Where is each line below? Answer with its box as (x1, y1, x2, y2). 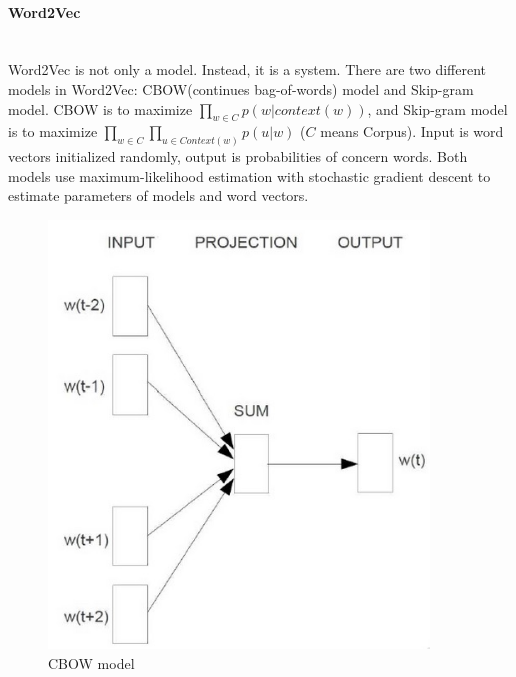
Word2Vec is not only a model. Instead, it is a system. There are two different (8, 59, 487, 80)
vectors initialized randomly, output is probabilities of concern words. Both (8, 146, 468, 167)
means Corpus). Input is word (320, 121, 504, 142)
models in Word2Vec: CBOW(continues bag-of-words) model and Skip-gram (8, 78, 474, 99)
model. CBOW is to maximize (8, 98, 193, 119)
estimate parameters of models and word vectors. (8, 185, 309, 206)
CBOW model (48, 652, 135, 673)
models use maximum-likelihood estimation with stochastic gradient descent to (8, 165, 491, 186)
